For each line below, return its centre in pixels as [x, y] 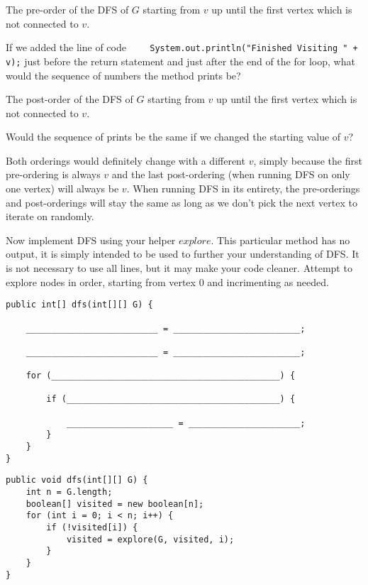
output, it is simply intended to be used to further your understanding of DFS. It [183, 254]
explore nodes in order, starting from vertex [101, 281]
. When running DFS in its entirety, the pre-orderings [243, 188]
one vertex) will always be [62, 188]
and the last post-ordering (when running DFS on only [231, 174]
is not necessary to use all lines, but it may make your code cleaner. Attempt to [179, 268]
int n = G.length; [69, 492]
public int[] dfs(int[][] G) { [79, 305]
